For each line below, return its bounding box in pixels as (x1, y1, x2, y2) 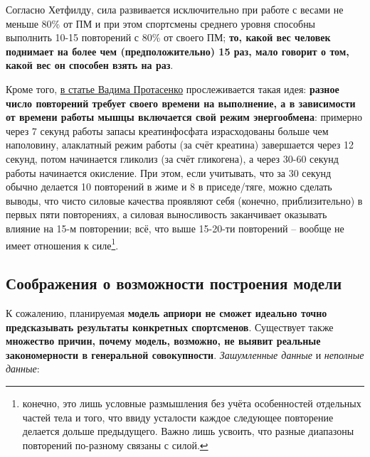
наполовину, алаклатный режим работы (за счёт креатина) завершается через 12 (6, 137, 354, 152)
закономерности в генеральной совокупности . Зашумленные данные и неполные (6, 347, 364, 362)
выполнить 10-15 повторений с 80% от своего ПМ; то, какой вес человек (6, 30, 331, 45)
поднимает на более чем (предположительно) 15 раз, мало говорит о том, (6, 43, 349, 58)
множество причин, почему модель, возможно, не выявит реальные (6, 333, 321, 348)
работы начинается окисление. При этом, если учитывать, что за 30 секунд (6, 165, 332, 180)
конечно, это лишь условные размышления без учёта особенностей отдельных (22, 395, 361, 410)
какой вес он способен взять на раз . (6, 58, 174, 72)
